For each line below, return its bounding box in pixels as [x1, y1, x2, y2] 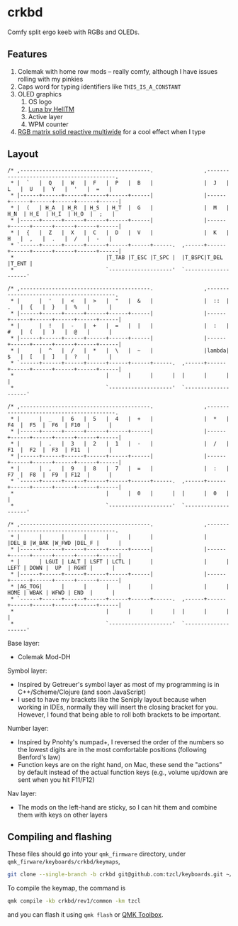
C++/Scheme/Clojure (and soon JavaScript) [17, 688, 147, 696]
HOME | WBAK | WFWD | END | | [7, 589, 115, 596]
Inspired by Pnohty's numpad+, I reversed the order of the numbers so [17, 737, 225, 746]
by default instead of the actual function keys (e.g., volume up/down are [17, 768, 229, 776]
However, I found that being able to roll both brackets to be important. [17, 710, 222, 719]
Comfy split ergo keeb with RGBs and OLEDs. [7, 28, 140, 36]
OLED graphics [17, 89, 62, 98]
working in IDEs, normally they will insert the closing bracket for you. [17, 702, 218, 711]
